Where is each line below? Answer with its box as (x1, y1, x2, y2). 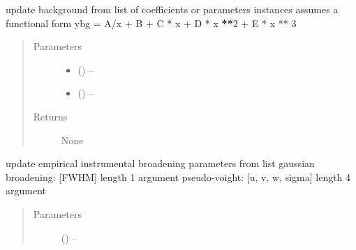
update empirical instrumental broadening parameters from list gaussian (6, 156, 315, 171)
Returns (33, 109, 68, 123)
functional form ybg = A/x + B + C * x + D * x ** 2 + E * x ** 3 (6, 15, 297, 30)
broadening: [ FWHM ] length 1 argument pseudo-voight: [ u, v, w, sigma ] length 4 (6, 169, 351, 184)
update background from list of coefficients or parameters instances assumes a (6, 2, 339, 16)
